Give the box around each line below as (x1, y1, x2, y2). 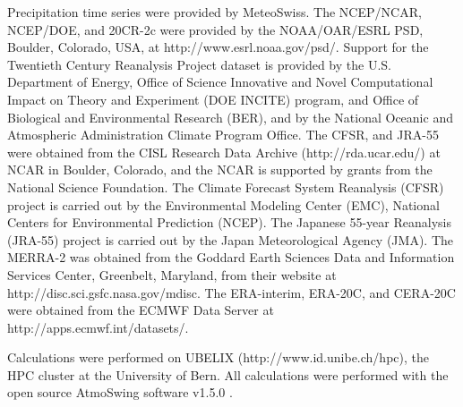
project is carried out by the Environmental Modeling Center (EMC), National (7, 195, 440, 214)
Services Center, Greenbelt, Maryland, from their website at (7, 265, 337, 284)
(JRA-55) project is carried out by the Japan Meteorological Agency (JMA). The (7, 230, 454, 249)
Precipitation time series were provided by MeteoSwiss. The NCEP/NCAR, (7, 3, 422, 21)
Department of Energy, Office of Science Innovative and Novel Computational (7, 72, 433, 91)
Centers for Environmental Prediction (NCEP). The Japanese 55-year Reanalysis (7, 213, 451, 232)
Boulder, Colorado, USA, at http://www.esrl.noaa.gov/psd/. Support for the (7, 38, 429, 56)
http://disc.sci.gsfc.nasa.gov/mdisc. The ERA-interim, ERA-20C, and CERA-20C (7, 283, 456, 301)
